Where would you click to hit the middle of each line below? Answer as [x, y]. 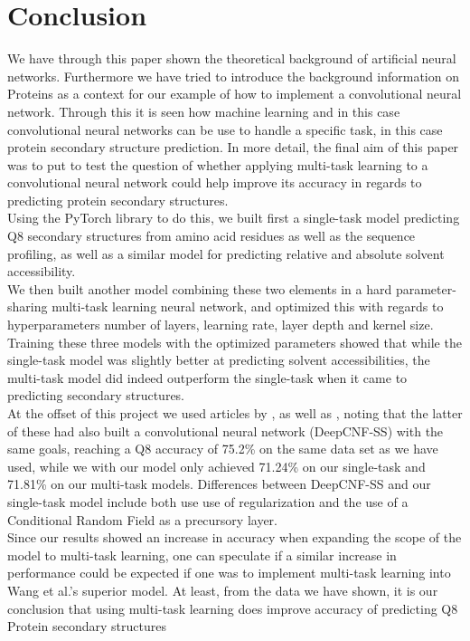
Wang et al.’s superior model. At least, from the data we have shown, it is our [223, 590]
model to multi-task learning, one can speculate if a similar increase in [202, 555]
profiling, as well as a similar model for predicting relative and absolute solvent [226, 253]
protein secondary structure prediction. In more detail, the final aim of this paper [233, 147]
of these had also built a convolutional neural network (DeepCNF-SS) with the [226, 431]
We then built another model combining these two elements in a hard [200, 288]
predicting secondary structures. [96, 395]
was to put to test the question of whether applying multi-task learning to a [218, 164]
